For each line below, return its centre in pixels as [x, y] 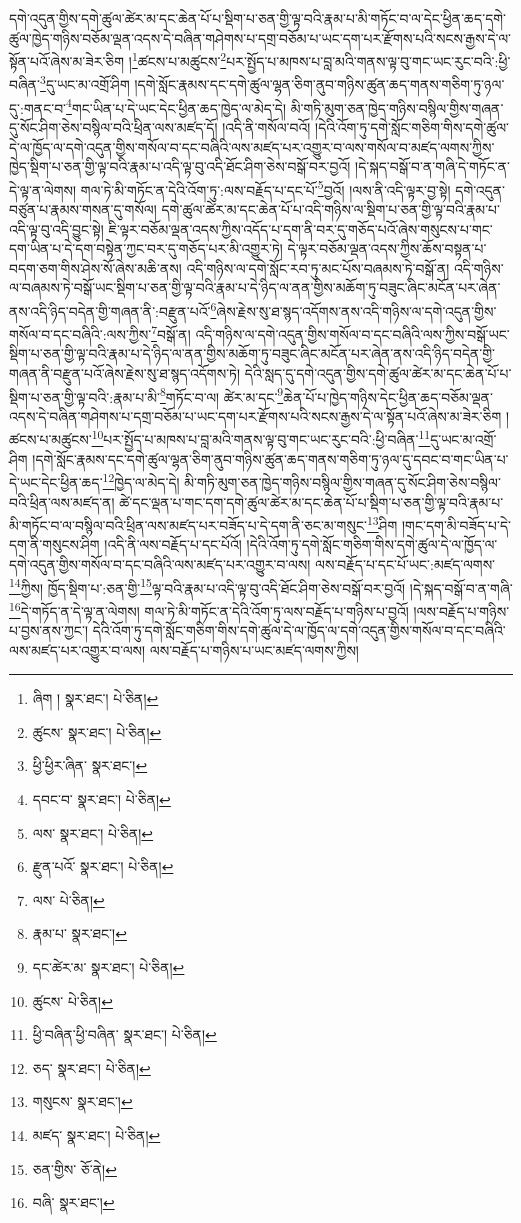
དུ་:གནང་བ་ [38, 107]
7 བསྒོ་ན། [171, 332]
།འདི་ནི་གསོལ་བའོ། [266, 126]
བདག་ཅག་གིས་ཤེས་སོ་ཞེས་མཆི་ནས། [95, 267]
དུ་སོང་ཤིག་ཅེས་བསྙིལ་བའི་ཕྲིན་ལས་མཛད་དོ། [113, 126]
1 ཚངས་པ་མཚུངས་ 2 [179, 59]
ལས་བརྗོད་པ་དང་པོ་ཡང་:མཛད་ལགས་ [405, 564]
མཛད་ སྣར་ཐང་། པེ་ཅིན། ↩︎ [96, 1135]
